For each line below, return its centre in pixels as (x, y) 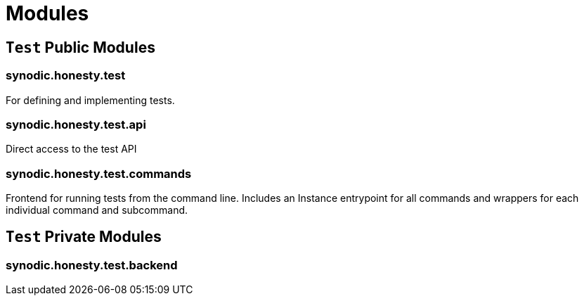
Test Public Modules (80, 47)
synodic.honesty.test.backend (92, 265)
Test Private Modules (84, 237)
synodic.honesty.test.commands (99, 173)
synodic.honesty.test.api (76, 124)
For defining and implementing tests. (90, 100)
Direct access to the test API (71, 149)
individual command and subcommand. (97, 210)
